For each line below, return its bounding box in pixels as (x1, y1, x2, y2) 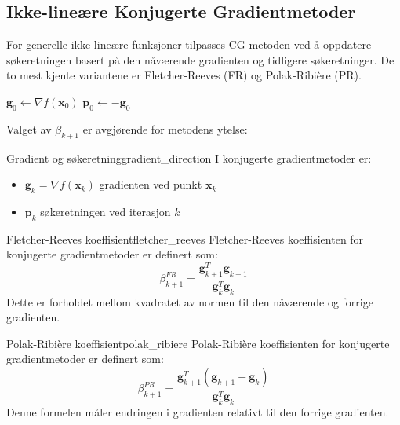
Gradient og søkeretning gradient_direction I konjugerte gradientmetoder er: (6, 149, 372, 166)
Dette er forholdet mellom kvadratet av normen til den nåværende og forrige (6, 293, 373, 310)
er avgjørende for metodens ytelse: (82, 120, 248, 137)
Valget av (6, 120, 52, 137)
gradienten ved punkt (99, 176, 202, 192)
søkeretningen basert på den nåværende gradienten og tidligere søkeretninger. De (6, 51, 395, 68)
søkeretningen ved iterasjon (40, 203, 171, 219)
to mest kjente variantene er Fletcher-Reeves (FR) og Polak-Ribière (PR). (6, 67, 362, 83)
